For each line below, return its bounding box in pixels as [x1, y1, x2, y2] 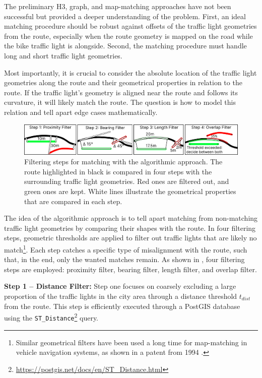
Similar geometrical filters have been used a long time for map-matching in [16, 337, 247, 347]
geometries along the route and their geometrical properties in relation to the [4, 77, 242, 88]
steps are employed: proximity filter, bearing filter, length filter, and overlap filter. [4, 264, 257, 274]
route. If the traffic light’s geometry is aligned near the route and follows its [4, 87, 238, 97]
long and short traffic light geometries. [4, 50, 122, 60]
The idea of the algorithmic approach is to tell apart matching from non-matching [4, 213, 258, 223]
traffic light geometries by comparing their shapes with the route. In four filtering [4, 222, 256, 233]
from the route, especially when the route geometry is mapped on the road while [4, 30, 253, 41]
